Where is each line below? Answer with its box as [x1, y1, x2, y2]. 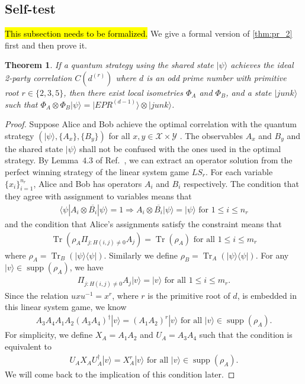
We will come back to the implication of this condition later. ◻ [5, 368, 235, 380]
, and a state [226, 86, 272, 98]
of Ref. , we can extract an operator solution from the [95, 154, 293, 166]
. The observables [179, 129, 243, 141]
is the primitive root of [147, 289, 230, 301]
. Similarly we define [104, 249, 178, 261]
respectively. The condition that [183, 177, 299, 189]
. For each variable [206, 165, 273, 178]
